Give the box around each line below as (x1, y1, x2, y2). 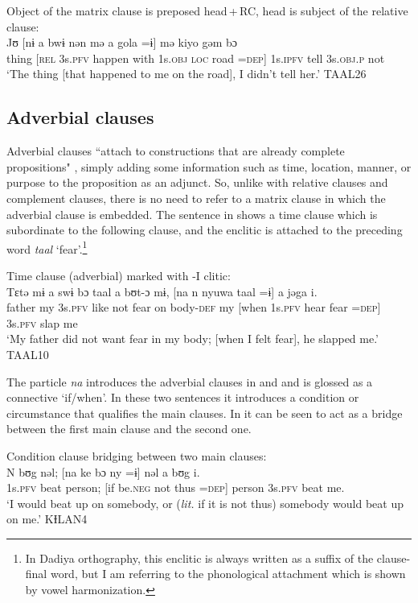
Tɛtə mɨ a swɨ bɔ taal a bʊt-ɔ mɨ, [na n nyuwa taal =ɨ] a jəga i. (6, 283, 318, 299)
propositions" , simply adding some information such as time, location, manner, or (6, 158, 412, 175)
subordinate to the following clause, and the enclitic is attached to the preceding (6, 221, 403, 238)
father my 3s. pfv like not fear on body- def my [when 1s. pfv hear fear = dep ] (6, 299, 381, 316)
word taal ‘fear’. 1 (6, 237, 88, 257)
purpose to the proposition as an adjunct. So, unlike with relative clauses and (6, 174, 388, 191)
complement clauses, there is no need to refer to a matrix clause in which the (6, 189, 386, 206)
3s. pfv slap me (6, 314, 78, 331)
